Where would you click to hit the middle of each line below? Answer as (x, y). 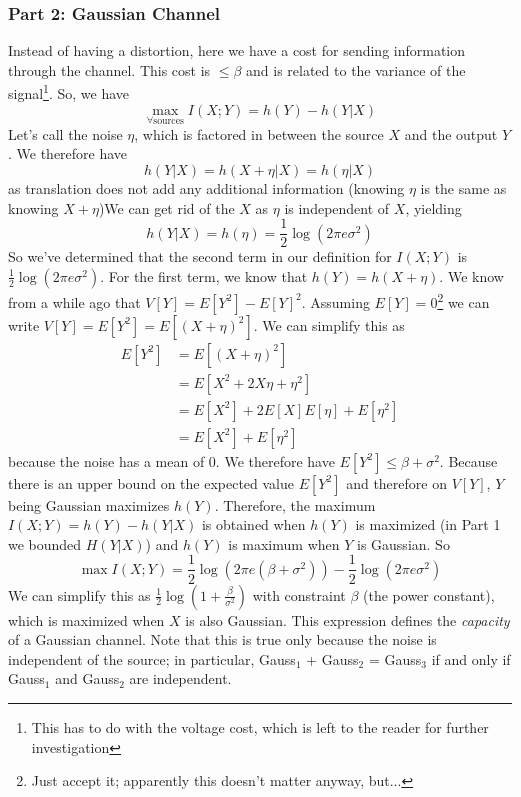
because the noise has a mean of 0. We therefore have (171, 460)
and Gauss (87, 678)
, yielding (433, 207)
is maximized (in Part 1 (428, 524)
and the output (451, 133)
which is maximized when (86, 619)
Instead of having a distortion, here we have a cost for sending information (237, 50)
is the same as (463, 188)
